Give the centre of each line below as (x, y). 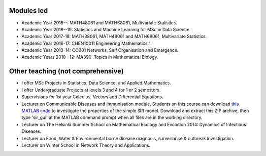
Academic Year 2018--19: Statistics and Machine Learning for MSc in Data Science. (106, 29)
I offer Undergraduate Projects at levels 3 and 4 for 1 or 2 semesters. (91, 90)
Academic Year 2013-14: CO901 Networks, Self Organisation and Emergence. (100, 50)
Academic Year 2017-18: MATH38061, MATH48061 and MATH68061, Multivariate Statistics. (114, 37)
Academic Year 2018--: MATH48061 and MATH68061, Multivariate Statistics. (99, 23)
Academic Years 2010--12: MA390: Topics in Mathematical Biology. (90, 57)
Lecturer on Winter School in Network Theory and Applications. (86, 145)
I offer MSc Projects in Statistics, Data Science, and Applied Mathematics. (96, 83)
